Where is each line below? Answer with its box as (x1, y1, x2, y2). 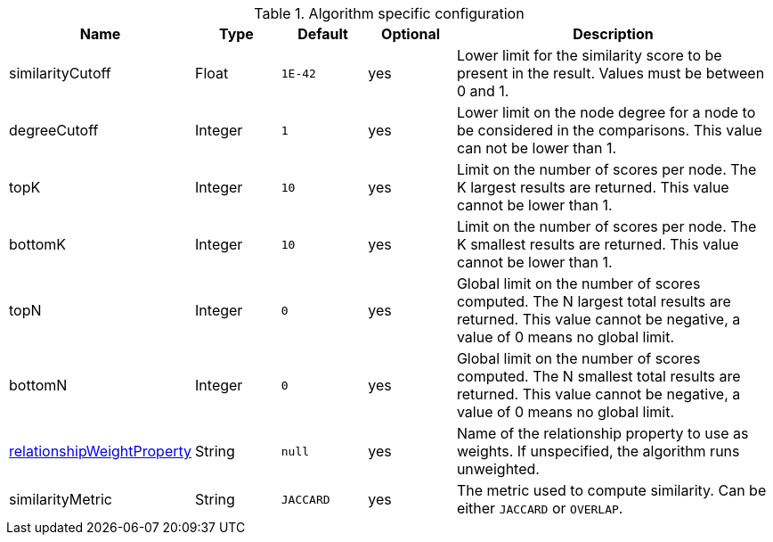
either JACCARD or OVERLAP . (456, 499, 623, 517)
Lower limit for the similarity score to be (456, 46, 722, 64)
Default (297, 25, 348, 43)
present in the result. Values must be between (456, 64, 765, 82)
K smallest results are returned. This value (456, 235, 739, 253)
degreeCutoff (9, 121, 99, 139)
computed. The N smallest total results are (456, 367, 741, 385)
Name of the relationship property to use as (456, 424, 749, 442)
